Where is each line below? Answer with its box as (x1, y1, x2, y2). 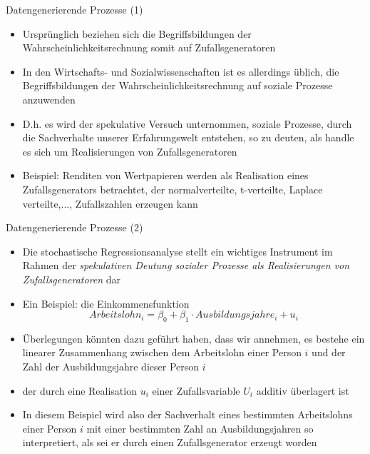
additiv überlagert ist (256, 383, 349, 398)
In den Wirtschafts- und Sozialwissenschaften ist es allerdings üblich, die (22, 64, 339, 79)
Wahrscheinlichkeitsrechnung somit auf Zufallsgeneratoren (22, 40, 276, 55)
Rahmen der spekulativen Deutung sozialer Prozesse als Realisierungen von (22, 258, 350, 273)
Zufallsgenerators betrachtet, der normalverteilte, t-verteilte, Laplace (22, 181, 323, 196)
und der (312, 345, 346, 360)
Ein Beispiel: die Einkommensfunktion (22, 296, 190, 311)
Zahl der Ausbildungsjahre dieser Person (22, 359, 200, 374)
